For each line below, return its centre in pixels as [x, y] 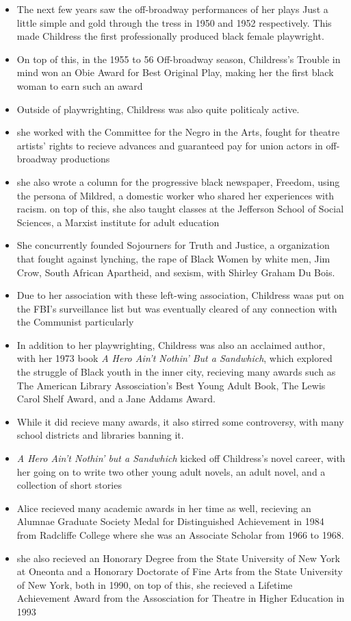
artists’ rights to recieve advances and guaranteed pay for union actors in [170, 145]
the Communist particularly [75, 322]
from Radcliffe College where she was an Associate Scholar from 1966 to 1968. [180, 535]
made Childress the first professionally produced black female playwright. [170, 36]
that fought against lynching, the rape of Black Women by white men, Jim [173, 258]
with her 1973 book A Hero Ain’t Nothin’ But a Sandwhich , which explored [174, 358]
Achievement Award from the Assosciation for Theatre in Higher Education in [181, 598]
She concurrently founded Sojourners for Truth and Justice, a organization [173, 245]
